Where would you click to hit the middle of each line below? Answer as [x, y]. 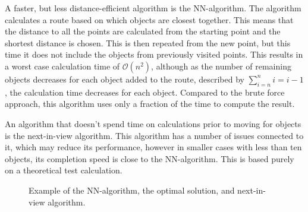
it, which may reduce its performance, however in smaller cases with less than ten [153, 147]
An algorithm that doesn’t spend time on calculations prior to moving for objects [153, 123]
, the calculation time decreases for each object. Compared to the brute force [145, 92]
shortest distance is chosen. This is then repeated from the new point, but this [148, 42]
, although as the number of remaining [221, 66]
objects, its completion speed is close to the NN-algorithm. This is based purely [150, 158]
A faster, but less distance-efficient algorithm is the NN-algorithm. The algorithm [153, 8]
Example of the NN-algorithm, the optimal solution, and [132, 190]
